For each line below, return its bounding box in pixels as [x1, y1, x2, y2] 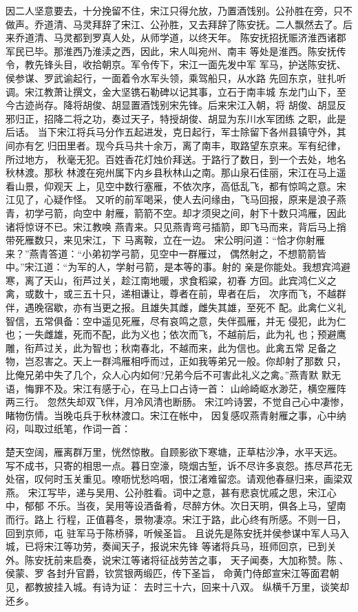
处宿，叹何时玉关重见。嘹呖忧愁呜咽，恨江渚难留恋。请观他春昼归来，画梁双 [6, 472, 352, 486]
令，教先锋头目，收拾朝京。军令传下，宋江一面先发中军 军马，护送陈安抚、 [6, 57, 346, 72]
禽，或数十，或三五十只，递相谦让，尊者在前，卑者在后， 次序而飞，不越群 [6, 286, 346, 301]
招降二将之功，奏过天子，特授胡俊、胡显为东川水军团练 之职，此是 [43, 111, 346, 125]
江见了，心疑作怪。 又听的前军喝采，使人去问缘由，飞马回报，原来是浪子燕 [6, 192, 346, 207]
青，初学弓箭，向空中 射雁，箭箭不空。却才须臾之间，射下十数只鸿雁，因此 [6, 205, 346, 220]
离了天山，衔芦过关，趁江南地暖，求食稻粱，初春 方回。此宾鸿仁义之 [24, 273, 337, 287]
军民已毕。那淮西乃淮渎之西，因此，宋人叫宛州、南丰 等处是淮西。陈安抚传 [6, 43, 346, 58]
